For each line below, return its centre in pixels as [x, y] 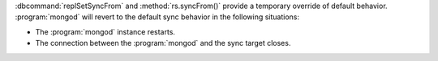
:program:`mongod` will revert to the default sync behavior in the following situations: [157, 17]
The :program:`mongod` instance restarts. [105, 31]
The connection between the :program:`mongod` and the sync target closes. [163, 43]
